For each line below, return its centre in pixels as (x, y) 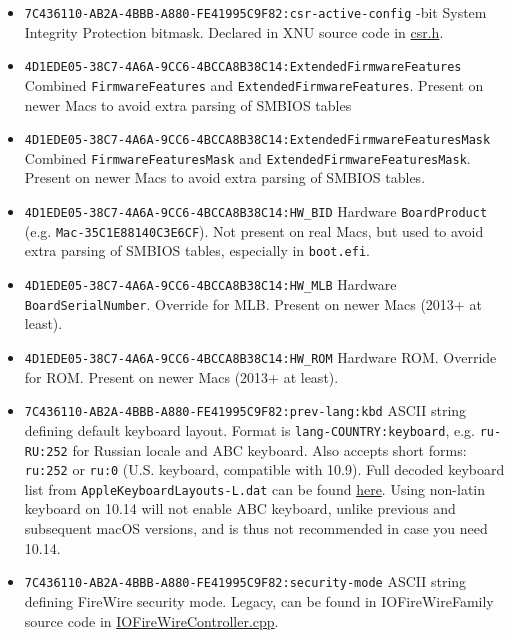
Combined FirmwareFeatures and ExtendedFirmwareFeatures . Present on (254, 84)
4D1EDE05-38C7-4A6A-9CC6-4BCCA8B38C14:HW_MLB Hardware (210, 284)
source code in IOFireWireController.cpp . (151, 620)
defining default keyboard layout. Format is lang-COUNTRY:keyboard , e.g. (249, 429)
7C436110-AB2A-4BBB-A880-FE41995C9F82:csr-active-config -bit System (255, 12)
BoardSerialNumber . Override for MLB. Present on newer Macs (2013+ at (253, 303)
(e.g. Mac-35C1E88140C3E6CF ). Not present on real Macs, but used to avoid (254, 230)
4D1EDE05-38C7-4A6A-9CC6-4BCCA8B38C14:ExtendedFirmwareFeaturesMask (257, 140)
